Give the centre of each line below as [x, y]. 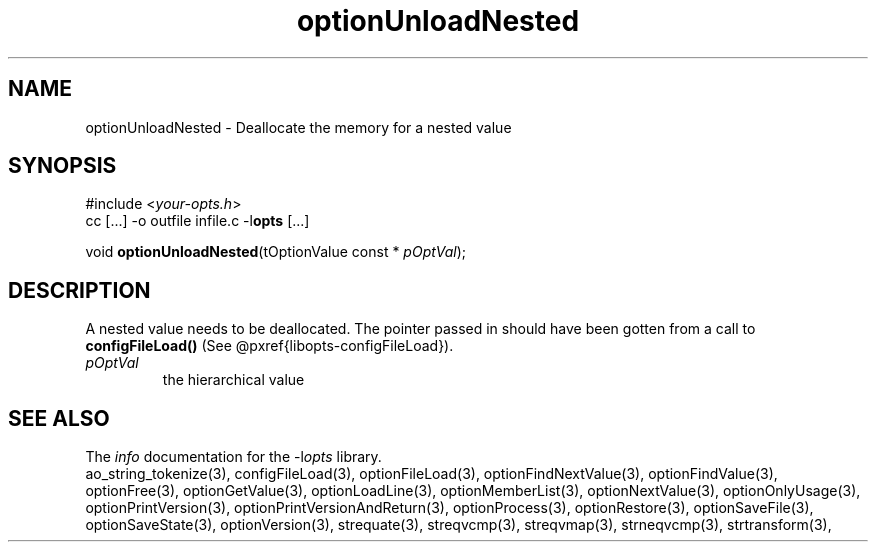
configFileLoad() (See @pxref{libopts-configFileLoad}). [269, 346]
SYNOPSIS [62, 166]
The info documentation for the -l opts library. [233, 457]
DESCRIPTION [79, 290]
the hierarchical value [233, 380]
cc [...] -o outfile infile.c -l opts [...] [197, 221]
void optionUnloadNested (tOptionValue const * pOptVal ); [275, 252]
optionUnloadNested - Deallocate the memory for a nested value [298, 127]
